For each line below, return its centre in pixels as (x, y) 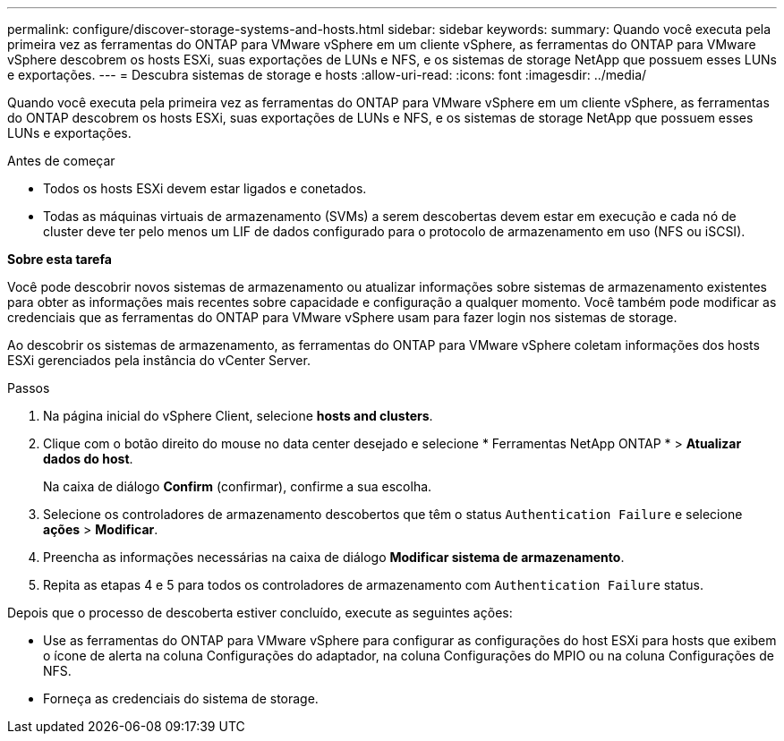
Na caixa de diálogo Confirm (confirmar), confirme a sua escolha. (238, 486)
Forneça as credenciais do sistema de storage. (181, 698)
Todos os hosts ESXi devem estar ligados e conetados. (205, 188)
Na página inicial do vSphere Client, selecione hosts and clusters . (238, 416)
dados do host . (88, 459)
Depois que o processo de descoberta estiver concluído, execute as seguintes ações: (260, 613)
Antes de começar (61, 161)
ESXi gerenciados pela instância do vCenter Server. (159, 360)
